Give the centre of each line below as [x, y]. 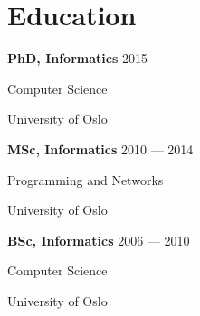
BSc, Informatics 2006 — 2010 [99, 240]
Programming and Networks [86, 179]
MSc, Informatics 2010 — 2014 [100, 149]
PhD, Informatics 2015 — [86, 58]
